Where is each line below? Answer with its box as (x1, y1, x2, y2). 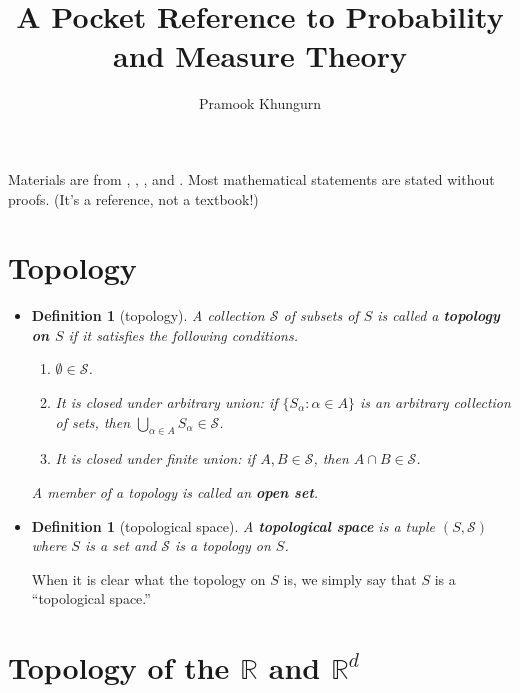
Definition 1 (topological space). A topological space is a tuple (31, 515, 435, 536)
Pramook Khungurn (198, 93, 322, 114)
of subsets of (283, 305, 359, 326)
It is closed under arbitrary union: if (55, 392, 278, 412)
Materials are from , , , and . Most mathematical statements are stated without (8, 168, 495, 189)
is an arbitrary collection (360, 392, 511, 412)
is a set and (84, 535, 157, 556)
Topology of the (8, 647, 230, 688)
